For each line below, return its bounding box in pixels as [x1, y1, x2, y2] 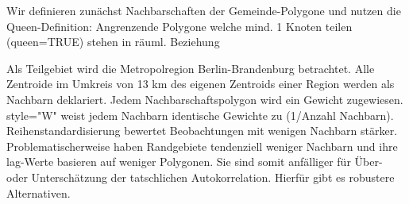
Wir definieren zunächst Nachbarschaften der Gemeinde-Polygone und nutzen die [6, 2, 401, 18]
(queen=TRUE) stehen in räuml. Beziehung [6, 33, 220, 50]
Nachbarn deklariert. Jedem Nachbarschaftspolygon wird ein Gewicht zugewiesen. [6, 90, 403, 107]
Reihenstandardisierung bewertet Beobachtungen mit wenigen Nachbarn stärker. [6, 122, 398, 139]
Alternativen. [6, 184, 71, 201]
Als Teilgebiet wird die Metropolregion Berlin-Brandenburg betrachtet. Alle [6, 60, 375, 76]
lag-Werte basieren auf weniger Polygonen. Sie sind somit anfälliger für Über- [6, 153, 383, 170]
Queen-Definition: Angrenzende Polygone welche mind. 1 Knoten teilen [6, 17, 353, 34]
